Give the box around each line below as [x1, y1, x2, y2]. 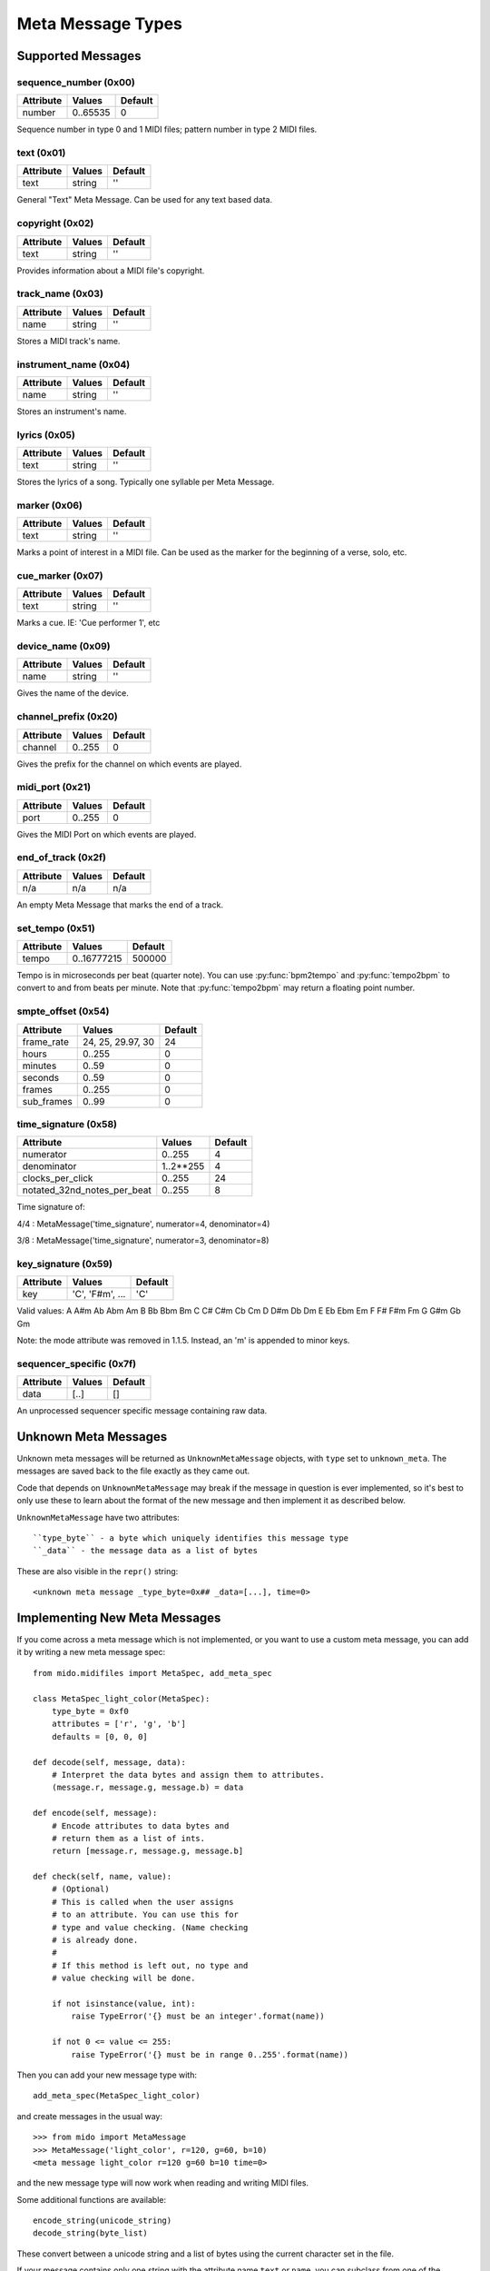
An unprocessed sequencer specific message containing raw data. [16, 1405, 268, 1416]
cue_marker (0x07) [16, 569, 103, 581]
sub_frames [22, 1095, 73, 1107]
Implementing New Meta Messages [16, 1610, 221, 1625]
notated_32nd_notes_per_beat [22, 1184, 152, 1196]
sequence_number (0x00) [16, 75, 135, 88]
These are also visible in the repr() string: [16, 1565, 179, 1576]
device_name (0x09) [16, 640, 111, 653]
